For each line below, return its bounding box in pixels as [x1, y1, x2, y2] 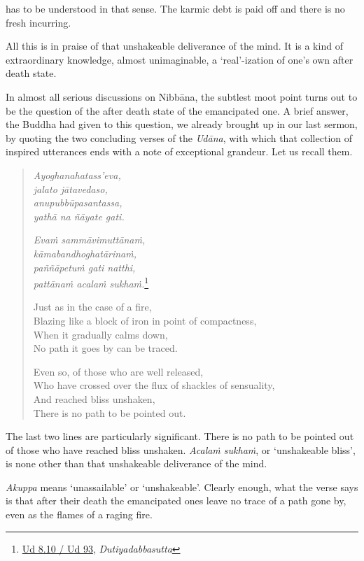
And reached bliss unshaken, [33, 391, 155, 406]
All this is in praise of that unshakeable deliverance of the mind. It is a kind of [6, 38, 343, 53]
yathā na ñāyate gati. [33, 208, 125, 223]
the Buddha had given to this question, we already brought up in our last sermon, [6, 117, 358, 132]
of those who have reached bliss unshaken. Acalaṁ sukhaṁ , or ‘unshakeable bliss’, [6, 442, 356, 457]
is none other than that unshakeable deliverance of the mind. [6, 456, 267, 471]
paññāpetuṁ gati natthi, [33, 260, 136, 274]
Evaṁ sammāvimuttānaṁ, [33, 232, 146, 247]
